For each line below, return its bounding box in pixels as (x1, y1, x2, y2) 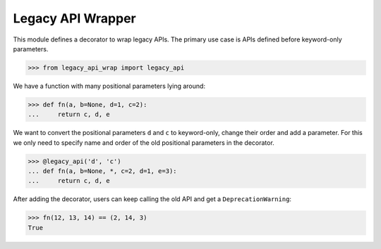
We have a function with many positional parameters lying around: (13, 82, 206, 90)
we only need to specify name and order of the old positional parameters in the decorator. (13, 138, 274, 147)
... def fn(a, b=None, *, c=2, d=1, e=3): (28, 167, 177, 175)
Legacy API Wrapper (13, 11, 137, 26)
